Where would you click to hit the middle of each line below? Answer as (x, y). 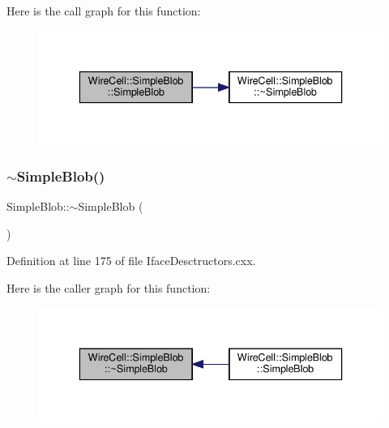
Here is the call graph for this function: (104, 11)
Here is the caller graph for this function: (109, 287)
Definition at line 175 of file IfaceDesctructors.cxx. (131, 261)
